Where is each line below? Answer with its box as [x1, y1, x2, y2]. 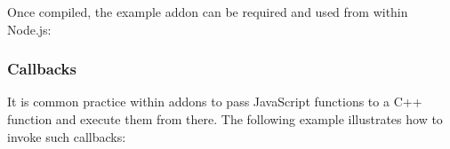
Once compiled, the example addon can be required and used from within [7, 3, 408, 20]
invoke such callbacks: [7, 127, 126, 145]
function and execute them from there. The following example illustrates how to [7, 110, 443, 128]
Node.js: [7, 20, 52, 38]
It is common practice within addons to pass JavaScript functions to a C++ [7, 92, 422, 111]
